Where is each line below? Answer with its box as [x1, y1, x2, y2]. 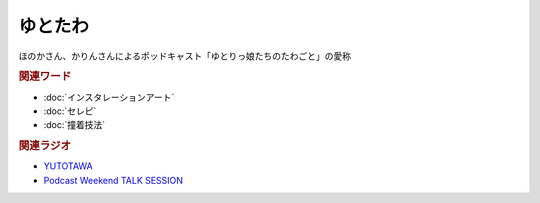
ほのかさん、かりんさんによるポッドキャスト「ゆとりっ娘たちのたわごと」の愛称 [18, 50, 352, 62]
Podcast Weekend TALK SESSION [43, 174, 184, 186]
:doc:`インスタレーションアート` [43, 91, 175, 103]
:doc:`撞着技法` [43, 119, 106, 131]
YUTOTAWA [43, 160, 94, 172]
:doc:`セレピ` [43, 105, 97, 117]
